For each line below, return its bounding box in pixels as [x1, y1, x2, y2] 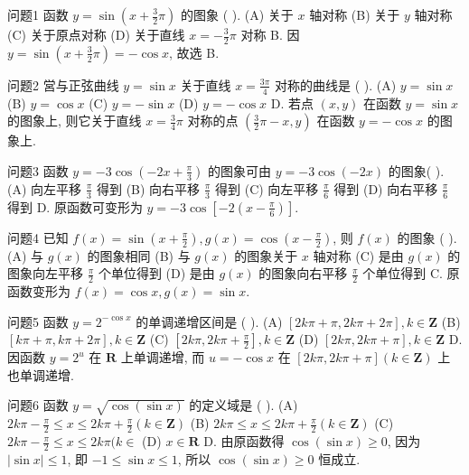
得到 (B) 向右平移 [96, 179, 201, 198]
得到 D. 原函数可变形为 [7, 197, 143, 216]
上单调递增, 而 [120, 348, 205, 367]
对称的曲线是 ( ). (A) [274, 75, 397, 94]
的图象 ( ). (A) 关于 [180, 5, 294, 23]
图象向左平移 [7, 264, 83, 283]
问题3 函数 [7, 161, 69, 180]
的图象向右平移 [258, 264, 348, 283]
